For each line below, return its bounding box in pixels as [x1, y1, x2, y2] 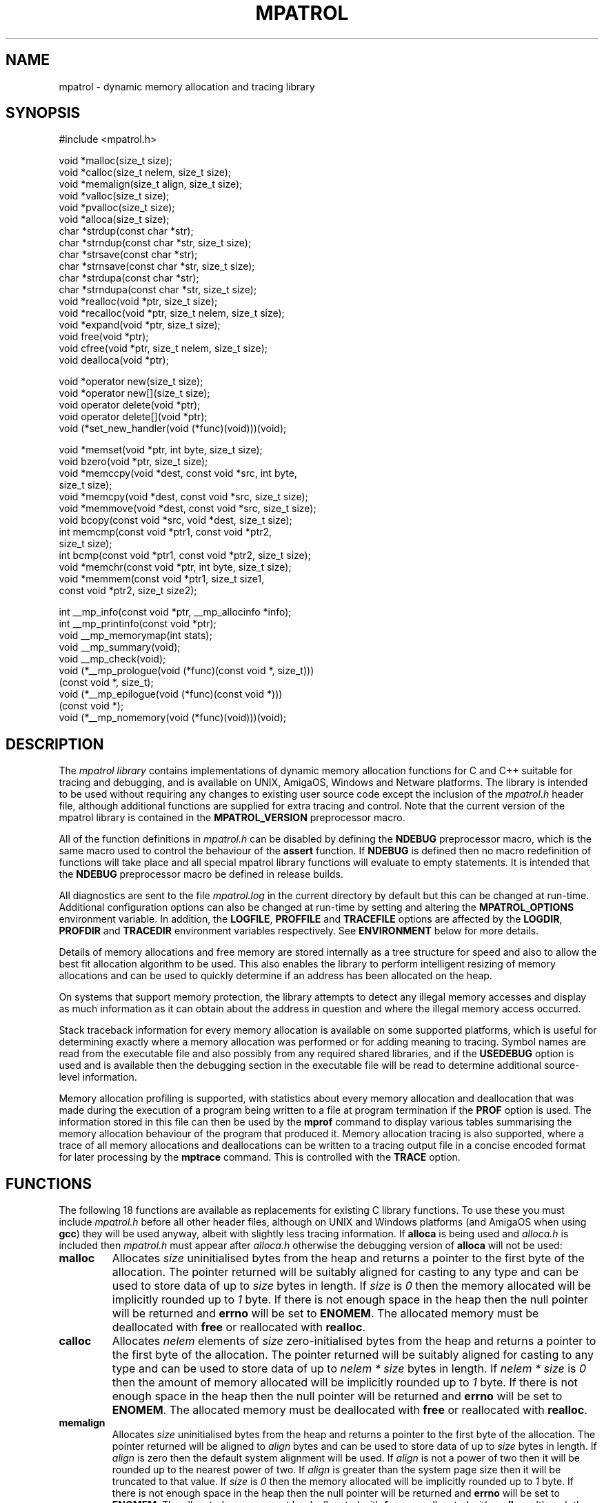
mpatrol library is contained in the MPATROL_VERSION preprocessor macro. [59, 812, 405, 824]
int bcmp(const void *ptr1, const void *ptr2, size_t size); [59, 549, 311, 562]
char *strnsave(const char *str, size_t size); [59, 260, 255, 273]
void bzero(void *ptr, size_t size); [59, 455, 208, 468]
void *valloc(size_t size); [59, 190, 170, 202]
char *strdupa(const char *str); [59, 272, 199, 284]
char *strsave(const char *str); [59, 248, 198, 261]
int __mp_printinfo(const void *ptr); [59, 618, 217, 630]
